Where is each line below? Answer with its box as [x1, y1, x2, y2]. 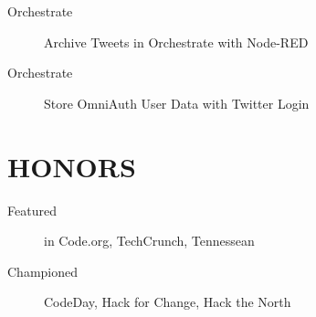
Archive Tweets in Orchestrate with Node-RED [44, 32, 309, 51]
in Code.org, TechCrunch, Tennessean [44, 231, 255, 250]
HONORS [7, 147, 136, 185]
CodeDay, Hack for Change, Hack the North [44, 292, 291, 312]
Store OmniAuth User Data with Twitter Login [44, 93, 310, 112]
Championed [7, 261, 79, 280]
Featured [7, 200, 57, 219]
